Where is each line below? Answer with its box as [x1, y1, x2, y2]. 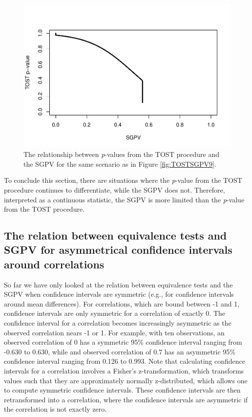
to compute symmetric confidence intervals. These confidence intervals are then [4, 385, 241, 395]
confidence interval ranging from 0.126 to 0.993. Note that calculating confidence [4, 356, 246, 366]
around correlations [4, 256, 105, 271]
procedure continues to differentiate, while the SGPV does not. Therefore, [4, 184, 225, 195]
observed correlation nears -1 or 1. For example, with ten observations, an [4, 327, 225, 337]
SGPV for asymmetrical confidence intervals [4, 242, 232, 257]
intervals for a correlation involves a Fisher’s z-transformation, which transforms [4, 366, 244, 376]
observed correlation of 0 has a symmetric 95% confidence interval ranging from [4, 337, 242, 347]
